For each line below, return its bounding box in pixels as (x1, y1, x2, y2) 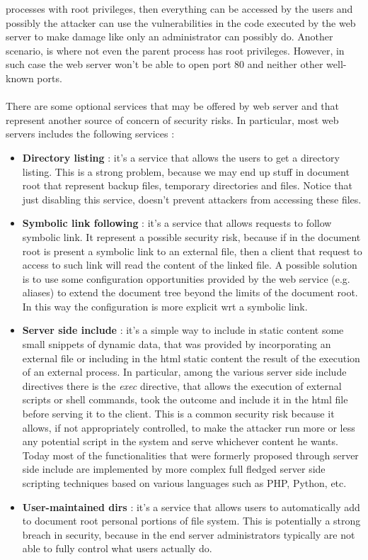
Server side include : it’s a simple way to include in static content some (22, 323, 344, 337)
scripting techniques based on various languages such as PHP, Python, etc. (22, 476, 347, 490)
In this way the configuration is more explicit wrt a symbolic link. (22, 298, 308, 313)
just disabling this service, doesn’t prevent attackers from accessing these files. (22, 191, 362, 206)
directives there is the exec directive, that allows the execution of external (22, 378, 342, 393)
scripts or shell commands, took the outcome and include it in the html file (22, 392, 348, 407)
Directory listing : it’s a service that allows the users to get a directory (22, 150, 340, 164)
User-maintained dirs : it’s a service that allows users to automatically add (22, 499, 360, 514)
